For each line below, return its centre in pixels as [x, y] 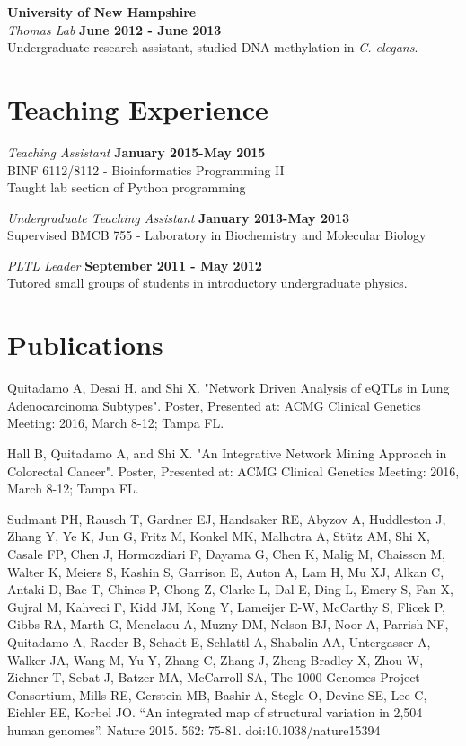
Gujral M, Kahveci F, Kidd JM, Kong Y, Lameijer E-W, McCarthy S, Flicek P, [226, 606]
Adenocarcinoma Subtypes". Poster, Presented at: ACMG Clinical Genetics [214, 405]
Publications [85, 345]
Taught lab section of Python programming [127, 187]
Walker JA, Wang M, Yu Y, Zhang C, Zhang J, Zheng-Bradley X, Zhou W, [215, 659]
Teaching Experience [138, 108]
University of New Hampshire [102, 12]
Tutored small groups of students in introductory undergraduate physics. [207, 283]
